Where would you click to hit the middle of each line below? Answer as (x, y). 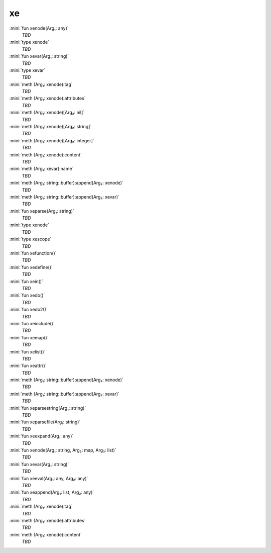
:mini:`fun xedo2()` (28, 310)
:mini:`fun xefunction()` (33, 253)
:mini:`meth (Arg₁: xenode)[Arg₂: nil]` (47, 113)
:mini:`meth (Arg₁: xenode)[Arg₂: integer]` (52, 140)
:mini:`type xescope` (30, 239)
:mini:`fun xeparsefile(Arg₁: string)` (45, 422)
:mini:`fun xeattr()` (28, 366)
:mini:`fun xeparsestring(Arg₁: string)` (48, 408)
